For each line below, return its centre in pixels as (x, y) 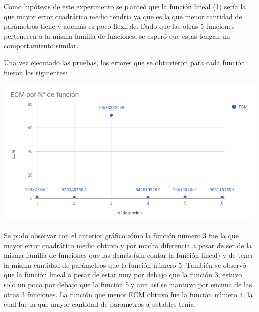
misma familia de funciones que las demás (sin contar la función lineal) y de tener (129, 255)
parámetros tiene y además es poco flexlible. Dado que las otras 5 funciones (119, 26)
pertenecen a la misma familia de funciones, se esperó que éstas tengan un (117, 36)
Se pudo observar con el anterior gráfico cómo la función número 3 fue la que (121, 236)
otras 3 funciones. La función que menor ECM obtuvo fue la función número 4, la (128, 294)
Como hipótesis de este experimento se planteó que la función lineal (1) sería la (125, 6)
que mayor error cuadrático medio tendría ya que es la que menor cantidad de (123, 16)
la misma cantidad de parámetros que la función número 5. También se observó (125, 264)
